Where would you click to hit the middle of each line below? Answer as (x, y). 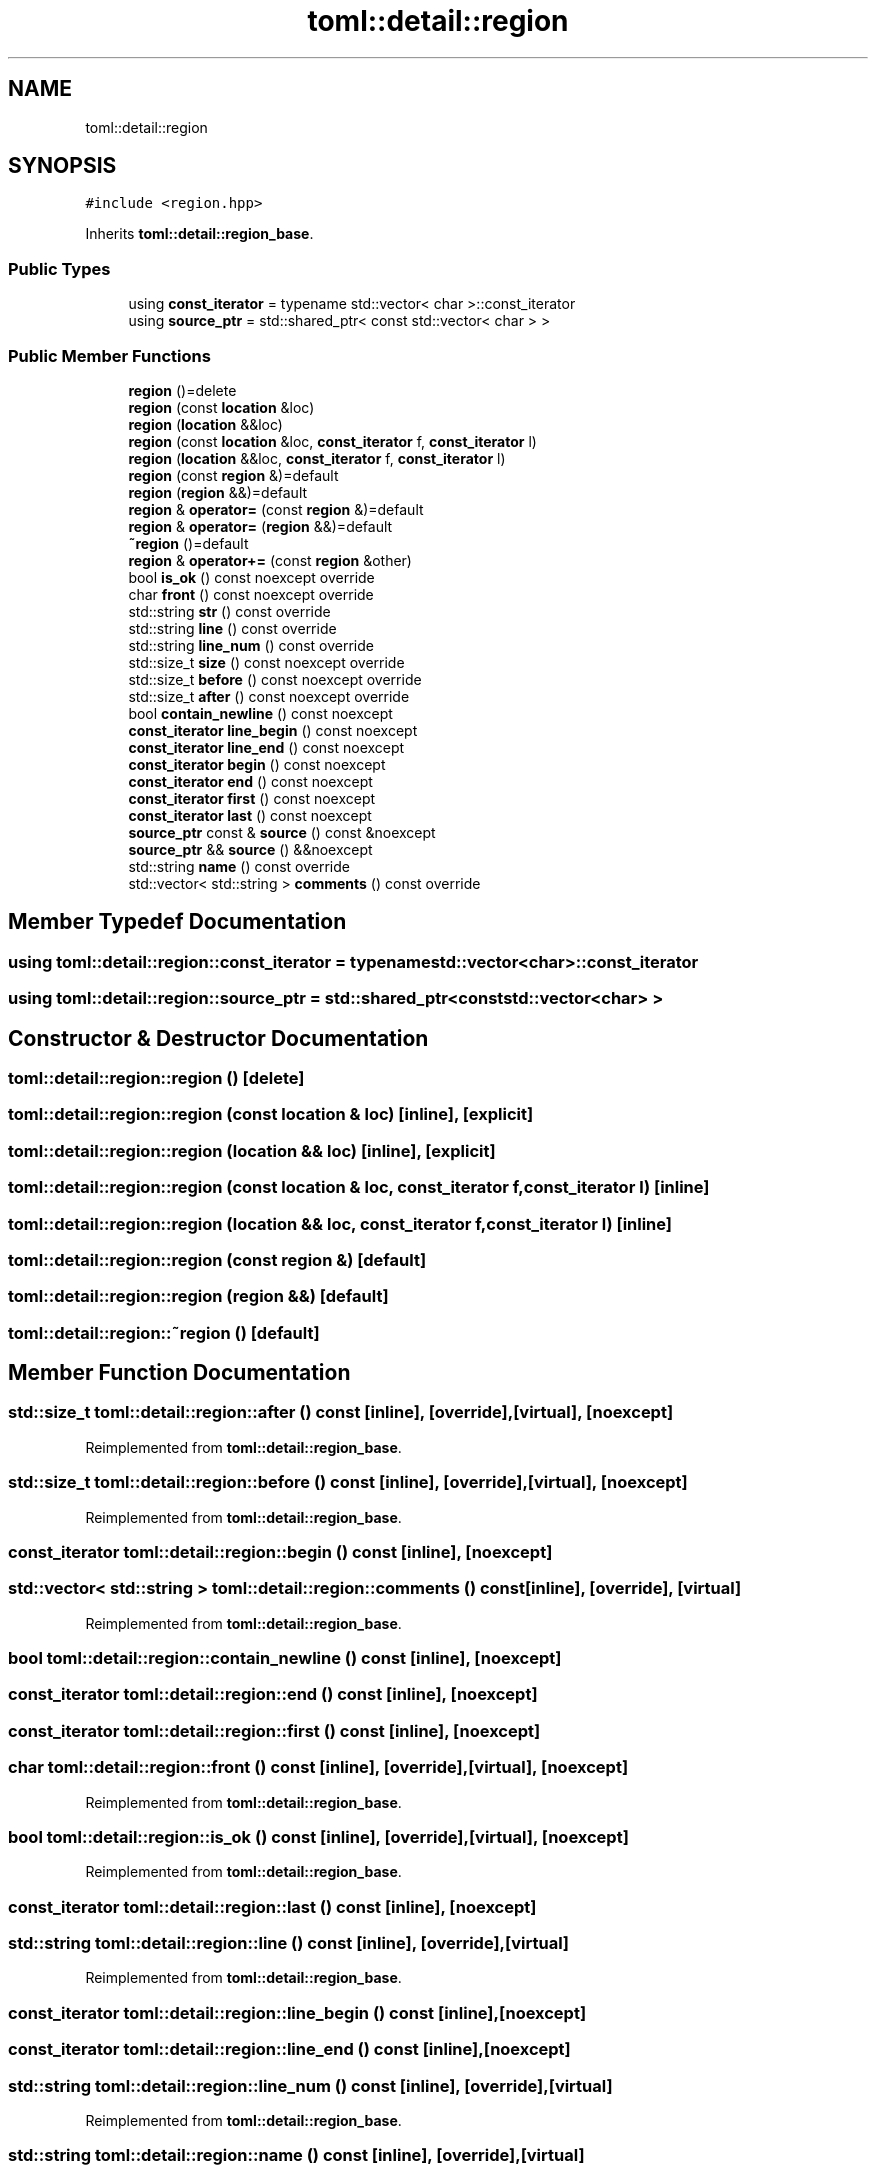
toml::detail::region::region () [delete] (156, 1078)
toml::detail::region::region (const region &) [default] (217, 1259)
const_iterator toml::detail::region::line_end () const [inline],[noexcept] (289, 2049)
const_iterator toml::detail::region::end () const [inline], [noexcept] (273, 1694)
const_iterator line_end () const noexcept (266, 747)
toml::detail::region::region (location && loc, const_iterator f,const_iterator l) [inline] (340, 1223)
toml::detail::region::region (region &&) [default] (198, 1296)
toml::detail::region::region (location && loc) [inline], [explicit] (252, 1150)
